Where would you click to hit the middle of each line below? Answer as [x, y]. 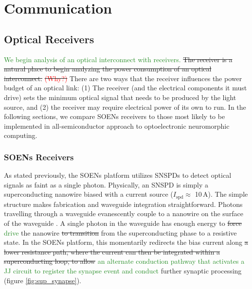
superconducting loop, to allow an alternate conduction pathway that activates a [124, 261]
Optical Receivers [49, 39]
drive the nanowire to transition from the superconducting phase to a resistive [120, 232]
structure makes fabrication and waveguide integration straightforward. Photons [123, 204]
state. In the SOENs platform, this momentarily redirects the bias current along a [126, 242]
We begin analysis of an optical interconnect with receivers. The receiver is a [118, 59]
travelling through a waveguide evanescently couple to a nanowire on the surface [124, 213]
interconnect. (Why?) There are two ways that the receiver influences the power [123, 78]
